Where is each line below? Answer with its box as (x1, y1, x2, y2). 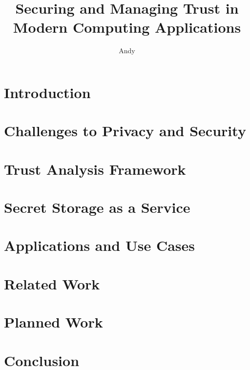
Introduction (4, 82, 91, 102)
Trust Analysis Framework (4, 159, 186, 179)
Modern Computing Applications (13, 17, 241, 37)
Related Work (4, 273, 100, 293)
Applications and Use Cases (4, 235, 195, 255)
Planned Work (4, 312, 103, 332)
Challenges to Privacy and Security (4, 121, 246, 141)
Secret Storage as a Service (4, 197, 190, 217)
